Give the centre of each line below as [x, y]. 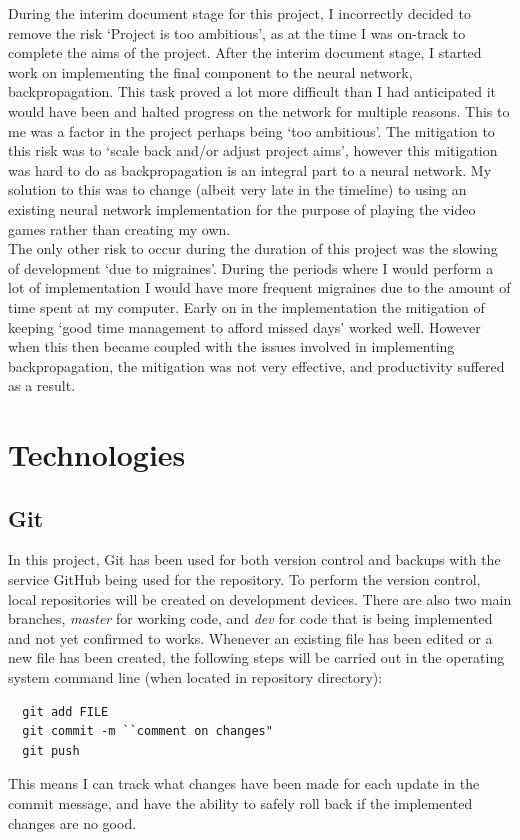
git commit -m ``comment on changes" [147, 731]
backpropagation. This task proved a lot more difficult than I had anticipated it [252, 91]
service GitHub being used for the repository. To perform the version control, [244, 579]
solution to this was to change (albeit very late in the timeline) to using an [237, 189]
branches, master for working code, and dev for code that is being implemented [250, 618]
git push [51, 750]
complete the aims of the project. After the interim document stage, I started [245, 52]
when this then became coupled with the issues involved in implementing [231, 346]
